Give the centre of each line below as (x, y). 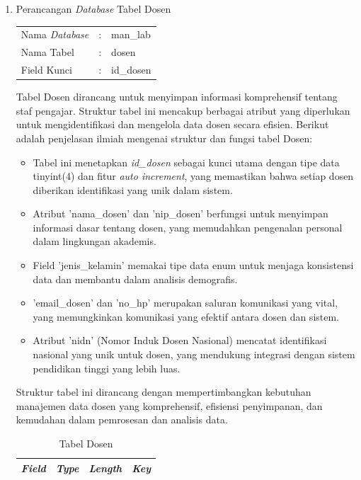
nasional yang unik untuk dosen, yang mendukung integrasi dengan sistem (194, 354)
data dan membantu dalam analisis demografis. (135, 279)
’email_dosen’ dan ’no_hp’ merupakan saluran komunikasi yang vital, (185, 303)
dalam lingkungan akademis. (94, 241)
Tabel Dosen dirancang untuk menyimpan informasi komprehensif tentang (177, 97)
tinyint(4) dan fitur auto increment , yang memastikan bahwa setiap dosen (193, 176)
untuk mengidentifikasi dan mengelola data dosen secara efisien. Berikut (172, 124)
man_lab (131, 34)
